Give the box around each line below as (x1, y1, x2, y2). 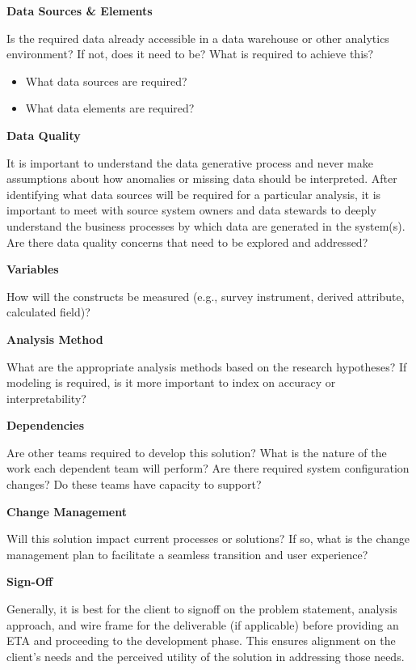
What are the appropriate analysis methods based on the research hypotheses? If (6, 358, 407, 375)
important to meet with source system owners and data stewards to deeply (6, 201, 376, 218)
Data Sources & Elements (6, 2, 153, 19)
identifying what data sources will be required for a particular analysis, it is (6, 185, 381, 202)
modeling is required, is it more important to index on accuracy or (6, 374, 336, 391)
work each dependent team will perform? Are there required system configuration (6, 460, 410, 477)
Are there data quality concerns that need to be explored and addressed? (6, 233, 368, 250)
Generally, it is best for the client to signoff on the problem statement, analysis (6, 600, 397, 617)
